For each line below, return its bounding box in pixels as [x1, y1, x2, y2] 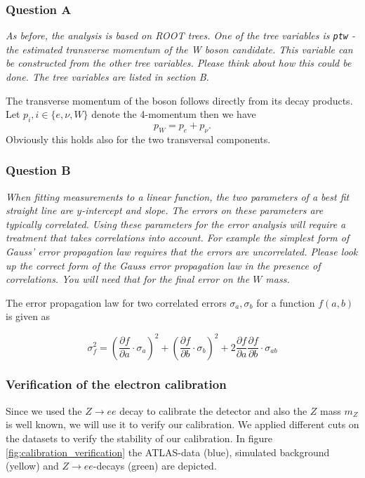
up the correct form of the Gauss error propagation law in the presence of [6, 258, 321, 272]
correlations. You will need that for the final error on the [6, 272, 250, 286]
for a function [256, 295, 315, 310]
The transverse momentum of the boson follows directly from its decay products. [6, 93, 353, 107]
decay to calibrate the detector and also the [119, 403, 307, 418]
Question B [6, 161, 71, 179]
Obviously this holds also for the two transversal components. [6, 131, 271, 146]
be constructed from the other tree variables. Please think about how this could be [6, 55, 352, 70]
